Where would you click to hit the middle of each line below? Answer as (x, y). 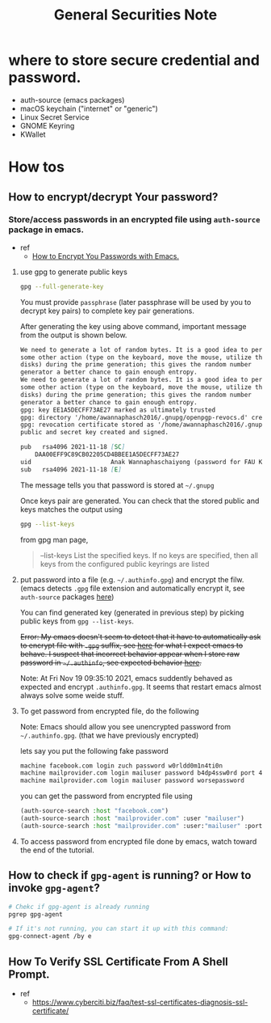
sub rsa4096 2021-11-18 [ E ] (71, 469)
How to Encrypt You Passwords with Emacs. (106, 256)
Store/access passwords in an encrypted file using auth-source (134, 220)
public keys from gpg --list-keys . (77, 621)
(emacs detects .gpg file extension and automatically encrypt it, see (133, 588)
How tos (36, 167)
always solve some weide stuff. (72, 695)
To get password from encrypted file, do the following (109, 711)
